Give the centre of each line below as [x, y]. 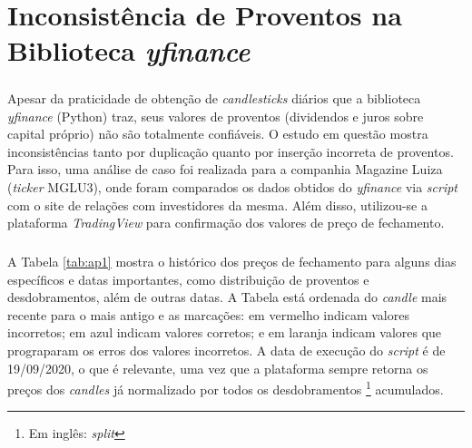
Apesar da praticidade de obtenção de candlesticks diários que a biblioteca [214, 97]
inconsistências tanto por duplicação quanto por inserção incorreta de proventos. [231, 151]
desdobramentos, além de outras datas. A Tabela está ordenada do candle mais [227, 297]
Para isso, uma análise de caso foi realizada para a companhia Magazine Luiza [225, 169]
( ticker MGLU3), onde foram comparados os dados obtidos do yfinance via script [233, 186]
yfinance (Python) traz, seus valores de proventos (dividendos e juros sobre [216, 116]
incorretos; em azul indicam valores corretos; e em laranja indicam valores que [225, 332]
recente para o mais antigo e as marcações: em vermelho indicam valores [208, 314]
